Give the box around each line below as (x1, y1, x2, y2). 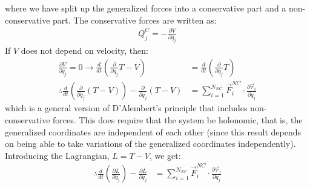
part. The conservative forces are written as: (53, 13, 217, 26)
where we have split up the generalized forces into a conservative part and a (5, 2, 286, 14)
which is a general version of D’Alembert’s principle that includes (5, 102, 248, 114)
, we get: (149, 149, 181, 161)
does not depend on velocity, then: (21, 44, 148, 56)
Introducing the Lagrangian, (5, 149, 110, 161)
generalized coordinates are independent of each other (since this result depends (5, 125, 302, 138)
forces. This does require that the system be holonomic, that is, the (53, 113, 303, 126)
